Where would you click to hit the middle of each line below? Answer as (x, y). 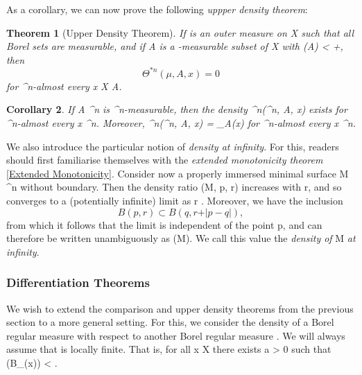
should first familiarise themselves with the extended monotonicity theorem (165, 160)
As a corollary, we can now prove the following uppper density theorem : (157, 9)
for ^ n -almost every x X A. (64, 86)
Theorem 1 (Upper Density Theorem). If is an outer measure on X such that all (180, 32)
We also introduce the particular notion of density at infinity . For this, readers (173, 146)
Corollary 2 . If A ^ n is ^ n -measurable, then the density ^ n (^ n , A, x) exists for (177, 109)
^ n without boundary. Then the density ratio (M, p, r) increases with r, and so (174, 187)
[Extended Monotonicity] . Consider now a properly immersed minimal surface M (178, 173)
